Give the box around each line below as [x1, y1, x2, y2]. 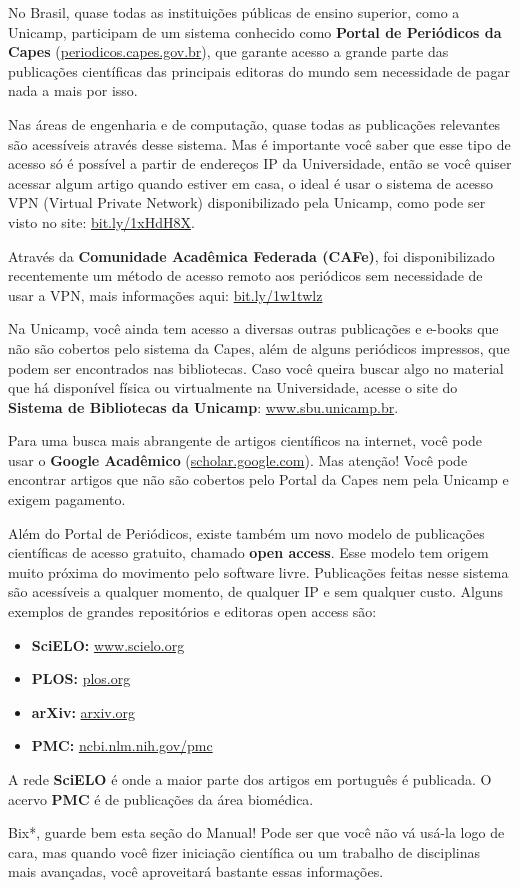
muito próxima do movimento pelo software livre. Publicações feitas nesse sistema [8, 561, 509, 582]
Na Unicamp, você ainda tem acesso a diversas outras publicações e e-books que [8, 318, 499, 339]
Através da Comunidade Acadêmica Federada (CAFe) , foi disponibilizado [8, 245, 495, 266]
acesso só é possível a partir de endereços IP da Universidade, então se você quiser [8, 153, 512, 174]
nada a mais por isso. [8, 80, 138, 101]
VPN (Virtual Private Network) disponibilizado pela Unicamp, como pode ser [8, 192, 486, 213]
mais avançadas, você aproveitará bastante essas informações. [8, 861, 384, 882]
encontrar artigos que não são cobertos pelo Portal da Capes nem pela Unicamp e [8, 469, 509, 490]
